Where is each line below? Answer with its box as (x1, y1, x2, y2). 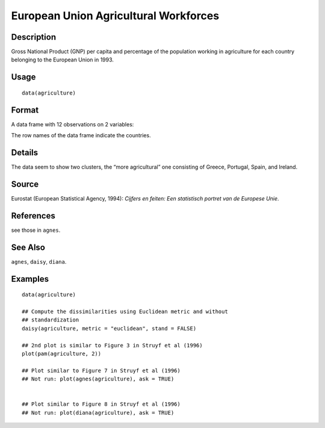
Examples (11, 274, 49, 284)
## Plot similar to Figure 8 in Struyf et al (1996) (22, 401, 181, 408)
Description (11, 32, 57, 42)
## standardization (22, 317, 79, 323)
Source (11, 179, 39, 189)
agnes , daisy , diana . (11, 258, 67, 265)
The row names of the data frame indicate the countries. (11, 132, 151, 139)
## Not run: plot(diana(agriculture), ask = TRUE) (22, 409, 175, 416)
